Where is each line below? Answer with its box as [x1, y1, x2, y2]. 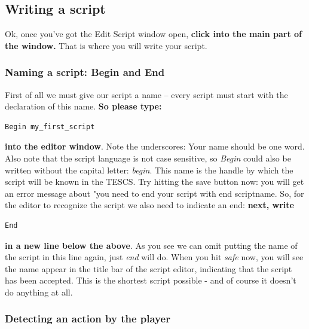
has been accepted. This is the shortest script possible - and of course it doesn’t [5, 274, 296, 287]
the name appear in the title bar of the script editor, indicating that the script [5, 262, 292, 275]
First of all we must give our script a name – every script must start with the [5, 88, 288, 100]
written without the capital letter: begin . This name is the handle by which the [5, 163, 293, 176]
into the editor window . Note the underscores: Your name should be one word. [5, 140, 305, 153]
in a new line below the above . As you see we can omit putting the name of [5, 239, 298, 251]
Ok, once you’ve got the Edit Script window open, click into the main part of [5, 28, 302, 40]
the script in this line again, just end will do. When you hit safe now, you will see [5, 251, 304, 263]
